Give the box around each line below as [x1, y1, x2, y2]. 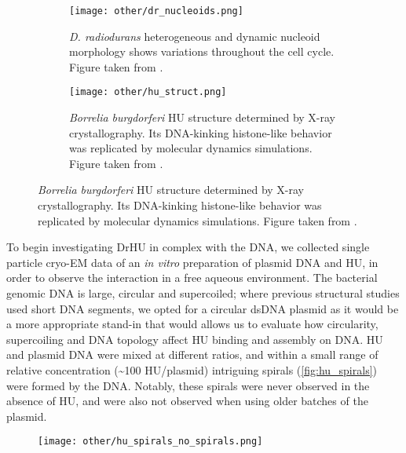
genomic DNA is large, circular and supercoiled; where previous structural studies [6, 285, 400, 301]
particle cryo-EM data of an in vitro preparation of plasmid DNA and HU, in [6, 254, 379, 270]
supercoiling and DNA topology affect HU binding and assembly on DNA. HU [6, 331, 383, 347]
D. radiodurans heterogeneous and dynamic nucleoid [69, 27, 320, 44]
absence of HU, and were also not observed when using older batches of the [6, 393, 368, 409]
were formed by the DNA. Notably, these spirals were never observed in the [6, 377, 370, 393]
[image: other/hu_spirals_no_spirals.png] [38, 436, 263, 448]
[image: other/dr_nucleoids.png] [69, 5, 243, 16]
